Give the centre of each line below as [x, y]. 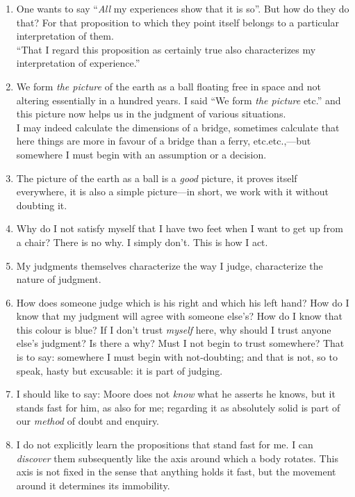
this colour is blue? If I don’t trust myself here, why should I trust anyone [174, 329]
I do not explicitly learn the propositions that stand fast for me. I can [165, 445]
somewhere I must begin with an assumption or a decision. [141, 154]
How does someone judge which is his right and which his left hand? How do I [183, 302]
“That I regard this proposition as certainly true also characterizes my [166, 49]
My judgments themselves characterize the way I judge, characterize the [170, 265]
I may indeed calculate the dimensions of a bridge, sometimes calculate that [178, 127]
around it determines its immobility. [93, 485]
